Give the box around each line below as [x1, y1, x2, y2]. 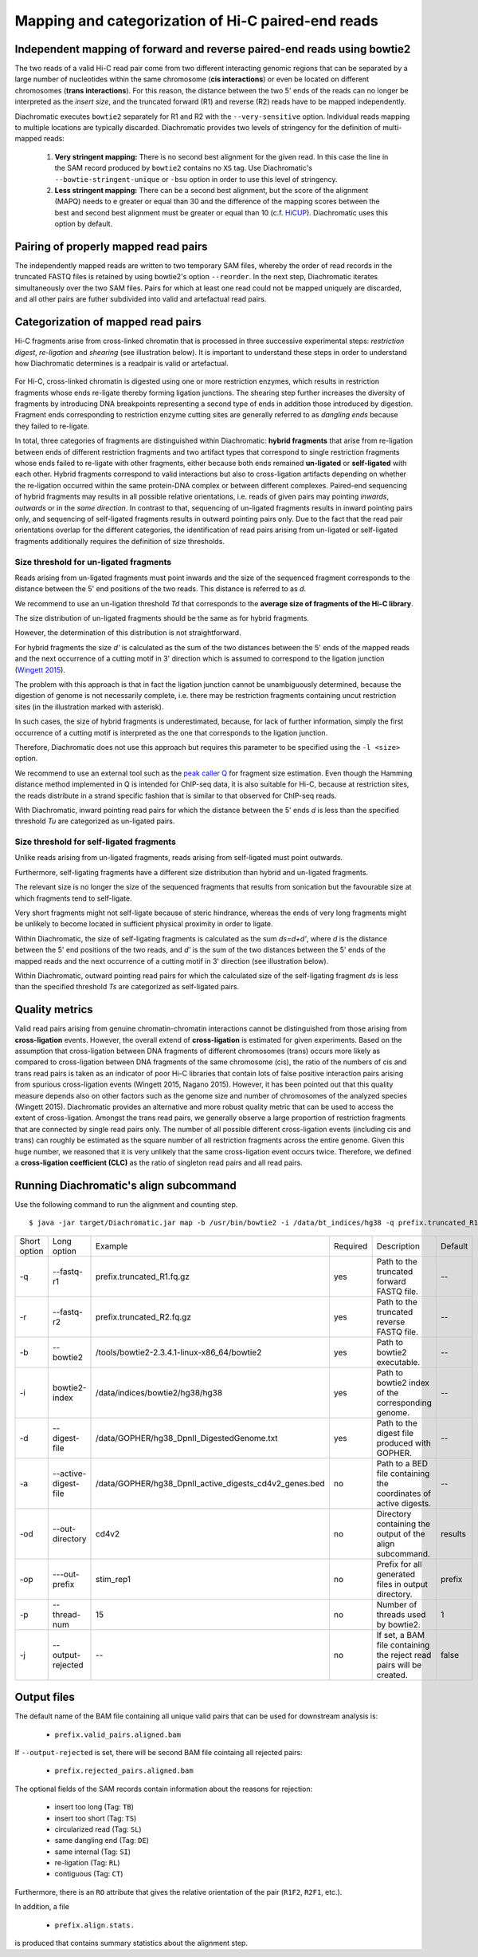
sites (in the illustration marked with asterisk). [14, 702, 164, 712]
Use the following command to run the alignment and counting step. [14, 1199, 238, 1209]
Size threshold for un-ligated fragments [14, 556, 171, 567]
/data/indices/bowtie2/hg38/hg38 [96, 1387, 223, 1398]
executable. [376, 1356, 421, 1367]
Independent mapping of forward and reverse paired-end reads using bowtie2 [14, 42, 411, 56]
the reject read [376, 1649, 432, 1660]
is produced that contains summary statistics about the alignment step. [14, 1939, 249, 1948]
